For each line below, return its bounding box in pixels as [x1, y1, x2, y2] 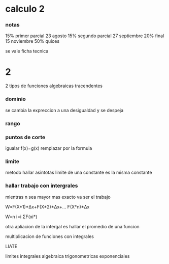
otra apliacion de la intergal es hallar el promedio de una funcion [5, 223, 140, 229]
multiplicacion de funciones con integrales [5, 233, 94, 240]
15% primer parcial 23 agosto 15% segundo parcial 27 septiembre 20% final [5, 33, 164, 39]
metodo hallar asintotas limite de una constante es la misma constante [5, 169, 152, 176]
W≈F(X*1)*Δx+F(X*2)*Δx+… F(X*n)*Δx [5, 203, 90, 209]
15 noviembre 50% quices [5, 38, 60, 44]
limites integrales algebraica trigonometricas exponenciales [5, 253, 130, 259]
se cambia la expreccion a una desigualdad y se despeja [5, 107, 124, 113]
